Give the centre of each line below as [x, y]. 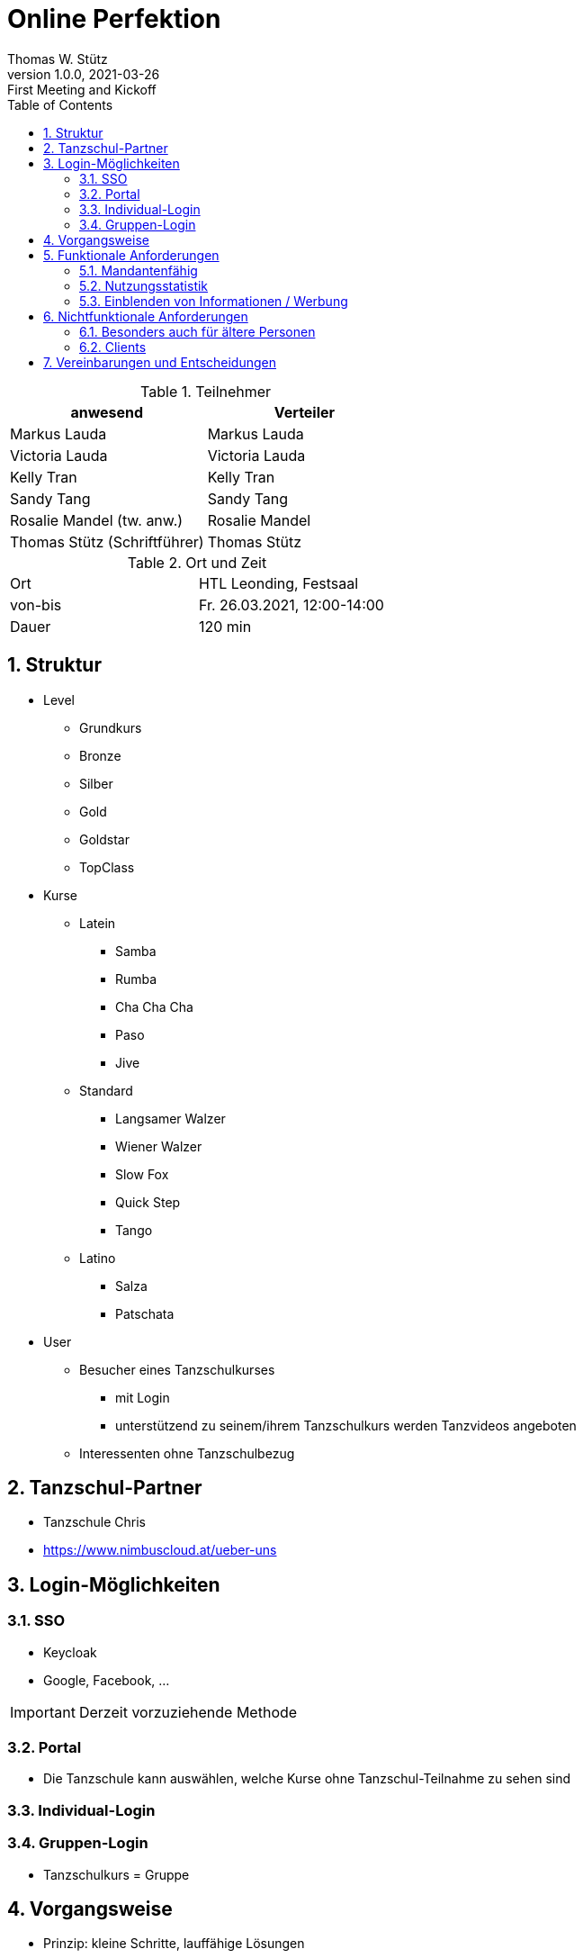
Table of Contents [60, 104]
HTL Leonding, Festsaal [278, 583]
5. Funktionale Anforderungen [131, 255]
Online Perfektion [114, 19]
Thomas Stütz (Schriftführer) [107, 541]
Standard [106, 1090]
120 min [225, 626]
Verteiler [305, 412]
